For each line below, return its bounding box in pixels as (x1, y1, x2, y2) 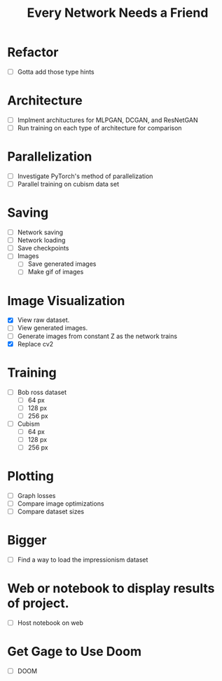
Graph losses (17, 492, 56, 499)
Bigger (7, 532, 47, 548)
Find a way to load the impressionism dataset (17, 555, 148, 564)
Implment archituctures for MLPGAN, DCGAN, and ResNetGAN (17, 116, 198, 124)
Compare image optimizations (17, 499, 104, 508)
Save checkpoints (17, 244, 69, 252)
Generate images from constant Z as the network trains (17, 332, 177, 340)
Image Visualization (7, 292, 125, 309)
